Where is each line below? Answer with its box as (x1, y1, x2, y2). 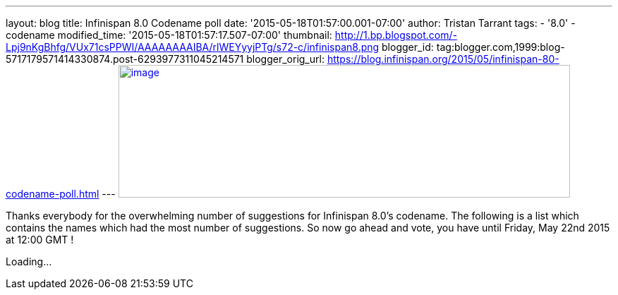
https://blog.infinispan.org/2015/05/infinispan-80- (327, 53, 559, 65)
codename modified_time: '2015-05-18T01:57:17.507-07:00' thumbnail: (6, 29, 332, 41)
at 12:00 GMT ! (6, 234, 74, 246)
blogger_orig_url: (246, 53, 325, 65)
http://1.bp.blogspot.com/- (334, 29, 457, 41)
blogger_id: (382, 41, 434, 53)
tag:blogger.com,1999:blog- (436, 41, 565, 53)
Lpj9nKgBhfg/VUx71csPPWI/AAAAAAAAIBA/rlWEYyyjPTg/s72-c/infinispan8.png (6, 41, 380, 53)
